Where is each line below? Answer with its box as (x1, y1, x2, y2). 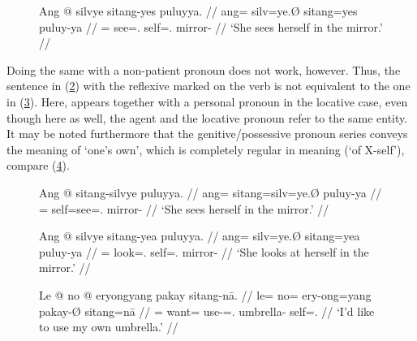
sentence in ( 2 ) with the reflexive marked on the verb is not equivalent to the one (6, 77, 411, 94)
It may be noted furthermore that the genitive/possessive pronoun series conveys (6, 125, 408, 142)
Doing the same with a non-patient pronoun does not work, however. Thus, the (6, 61, 401, 78)
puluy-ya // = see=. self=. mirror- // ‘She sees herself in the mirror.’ (39, 18, 383, 35)
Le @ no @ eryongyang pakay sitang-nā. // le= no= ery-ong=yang (39, 286, 372, 303)
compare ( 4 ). (6, 157, 70, 174)
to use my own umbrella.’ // (39, 318, 178, 335)
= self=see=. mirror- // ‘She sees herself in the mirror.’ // (39, 200, 329, 217)
